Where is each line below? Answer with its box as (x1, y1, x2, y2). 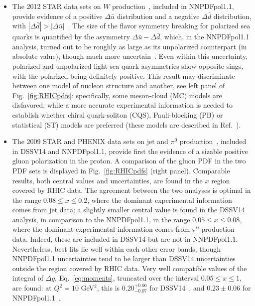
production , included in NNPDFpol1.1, (112, 1, 234, 11)
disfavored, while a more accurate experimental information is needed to (12, 100, 233, 110)
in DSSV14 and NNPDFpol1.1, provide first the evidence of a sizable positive (12, 146, 248, 156)
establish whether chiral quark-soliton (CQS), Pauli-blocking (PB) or (12, 109, 223, 120)
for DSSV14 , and (149, 283, 205, 293)
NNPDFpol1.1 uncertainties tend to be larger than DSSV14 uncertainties (12, 253, 236, 264)
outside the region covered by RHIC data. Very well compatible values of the (12, 263, 247, 273)
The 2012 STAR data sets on (12, 1, 101, 11)
